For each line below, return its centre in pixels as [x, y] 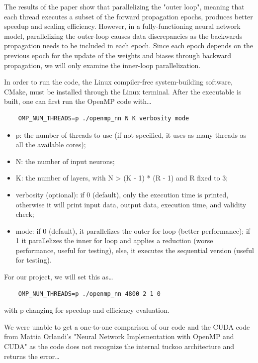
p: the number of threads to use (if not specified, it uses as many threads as [131, 135]
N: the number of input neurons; [65, 161]
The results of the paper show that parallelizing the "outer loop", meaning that [124, 6]
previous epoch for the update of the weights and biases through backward [118, 55]
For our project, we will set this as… [59, 277]
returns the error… [32, 356]
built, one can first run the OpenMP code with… [78, 101]
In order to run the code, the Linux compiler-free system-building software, [118, 82]
